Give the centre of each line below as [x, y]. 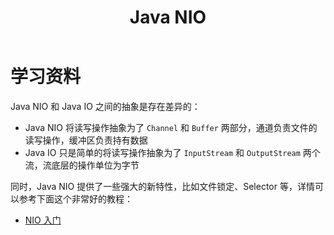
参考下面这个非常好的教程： [75, 198]
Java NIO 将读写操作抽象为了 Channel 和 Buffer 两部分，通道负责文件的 [171, 127]
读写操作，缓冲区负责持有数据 [86, 140]
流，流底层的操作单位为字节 [82, 165]
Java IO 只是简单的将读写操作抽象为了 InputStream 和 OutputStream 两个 [172, 152]
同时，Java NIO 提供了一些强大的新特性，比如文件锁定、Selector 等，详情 [162, 186]
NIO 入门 [43, 220]
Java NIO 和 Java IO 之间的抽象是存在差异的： [105, 106]
